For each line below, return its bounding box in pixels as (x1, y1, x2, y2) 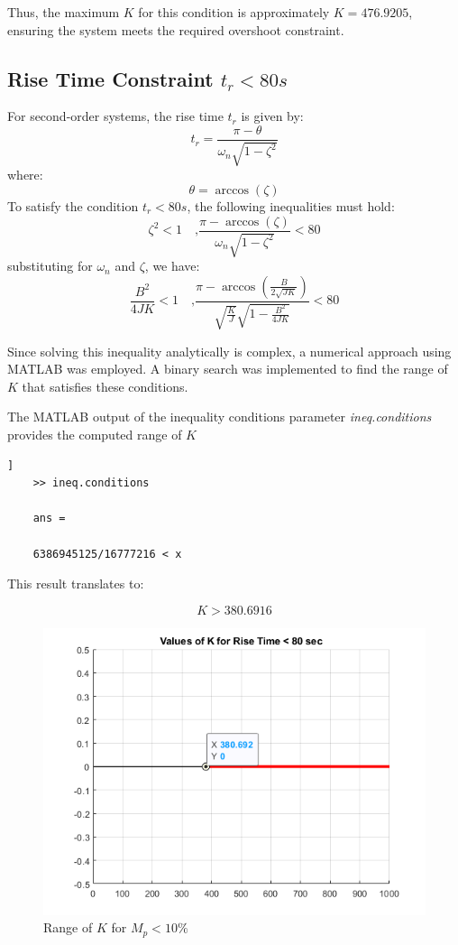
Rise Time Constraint (7, 64, 214, 92)
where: (7, 165, 43, 184)
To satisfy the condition (7, 197, 139, 216)
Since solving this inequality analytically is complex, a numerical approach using (7, 341, 452, 360)
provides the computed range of (7, 425, 182, 444)
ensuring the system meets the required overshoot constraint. (7, 20, 344, 39)
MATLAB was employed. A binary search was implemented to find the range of (7, 359, 448, 378)
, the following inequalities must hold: (187, 197, 395, 216)
